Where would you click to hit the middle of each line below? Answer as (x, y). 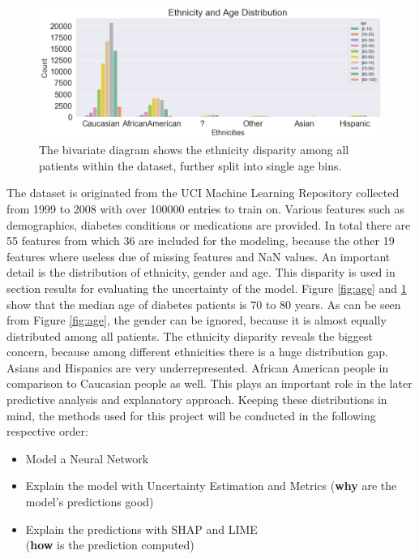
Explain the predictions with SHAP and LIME (141, 529)
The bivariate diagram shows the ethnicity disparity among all (194, 150)
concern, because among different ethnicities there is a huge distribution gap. (198, 352)
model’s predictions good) (90, 502)
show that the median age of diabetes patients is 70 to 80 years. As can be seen (204, 304)
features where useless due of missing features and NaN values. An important (199, 256)
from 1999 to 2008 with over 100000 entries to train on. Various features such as (205, 208)
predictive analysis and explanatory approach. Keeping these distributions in (197, 400)
